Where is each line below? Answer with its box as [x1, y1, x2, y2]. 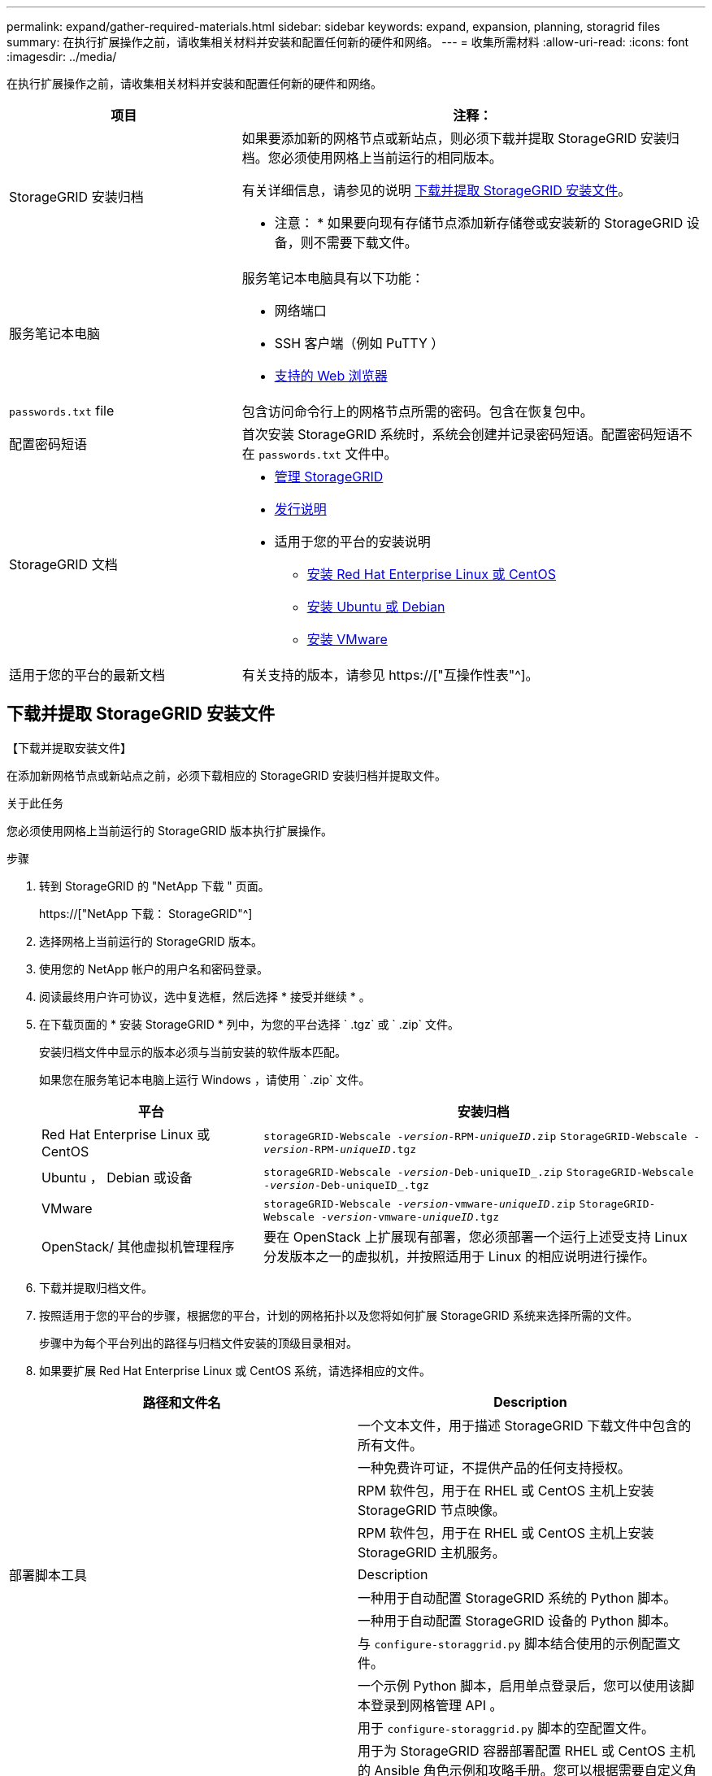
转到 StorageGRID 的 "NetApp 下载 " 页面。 [39, 878, 270, 893]
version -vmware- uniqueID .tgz [327, 1210, 499, 1223]
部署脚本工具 [9, 1566, 88, 1583]
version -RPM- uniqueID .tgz [263, 1143, 417, 1156]
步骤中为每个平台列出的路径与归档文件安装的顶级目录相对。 [39, 1335, 358, 1350]
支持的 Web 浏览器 [274, 368, 388, 384]
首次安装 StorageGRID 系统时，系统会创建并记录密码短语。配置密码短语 [241, 426, 679, 442]
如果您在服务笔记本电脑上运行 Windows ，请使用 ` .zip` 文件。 [39, 1072, 371, 1086]
